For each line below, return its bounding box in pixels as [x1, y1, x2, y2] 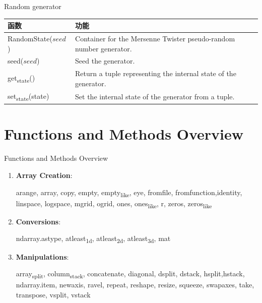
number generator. [75, 43, 132, 53]
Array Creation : [16, 170, 73, 180]
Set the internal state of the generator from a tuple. [75, 91, 235, 101]
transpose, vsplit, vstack [16, 289, 91, 299]
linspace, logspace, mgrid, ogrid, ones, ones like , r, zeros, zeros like [16, 198, 212, 210]
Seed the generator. [75, 55, 135, 66]
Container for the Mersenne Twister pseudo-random [75, 33, 235, 43]
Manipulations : [16, 251, 69, 262]
